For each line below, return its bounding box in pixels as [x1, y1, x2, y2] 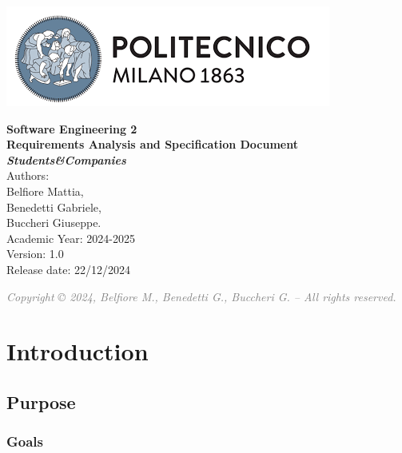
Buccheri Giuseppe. [6, 214, 101, 231]
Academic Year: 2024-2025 [6, 229, 136, 246]
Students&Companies [6, 151, 126, 168]
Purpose [6, 389, 76, 414]
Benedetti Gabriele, [6, 198, 101, 215]
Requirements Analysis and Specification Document [6, 136, 299, 153]
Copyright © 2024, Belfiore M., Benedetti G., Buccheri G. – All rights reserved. [6, 288, 396, 304]
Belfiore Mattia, [6, 182, 84, 199]
